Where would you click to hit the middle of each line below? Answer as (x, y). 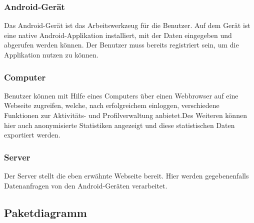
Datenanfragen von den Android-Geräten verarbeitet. (86, 185)
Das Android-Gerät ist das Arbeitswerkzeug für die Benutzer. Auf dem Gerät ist (127, 25)
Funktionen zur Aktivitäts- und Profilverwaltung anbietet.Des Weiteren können (125, 115)
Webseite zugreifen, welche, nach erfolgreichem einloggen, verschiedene (112, 105)
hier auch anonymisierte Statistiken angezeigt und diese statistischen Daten (119, 125)
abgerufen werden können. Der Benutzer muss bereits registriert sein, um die (121, 45)
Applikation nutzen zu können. (51, 54)
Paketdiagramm (45, 212)
